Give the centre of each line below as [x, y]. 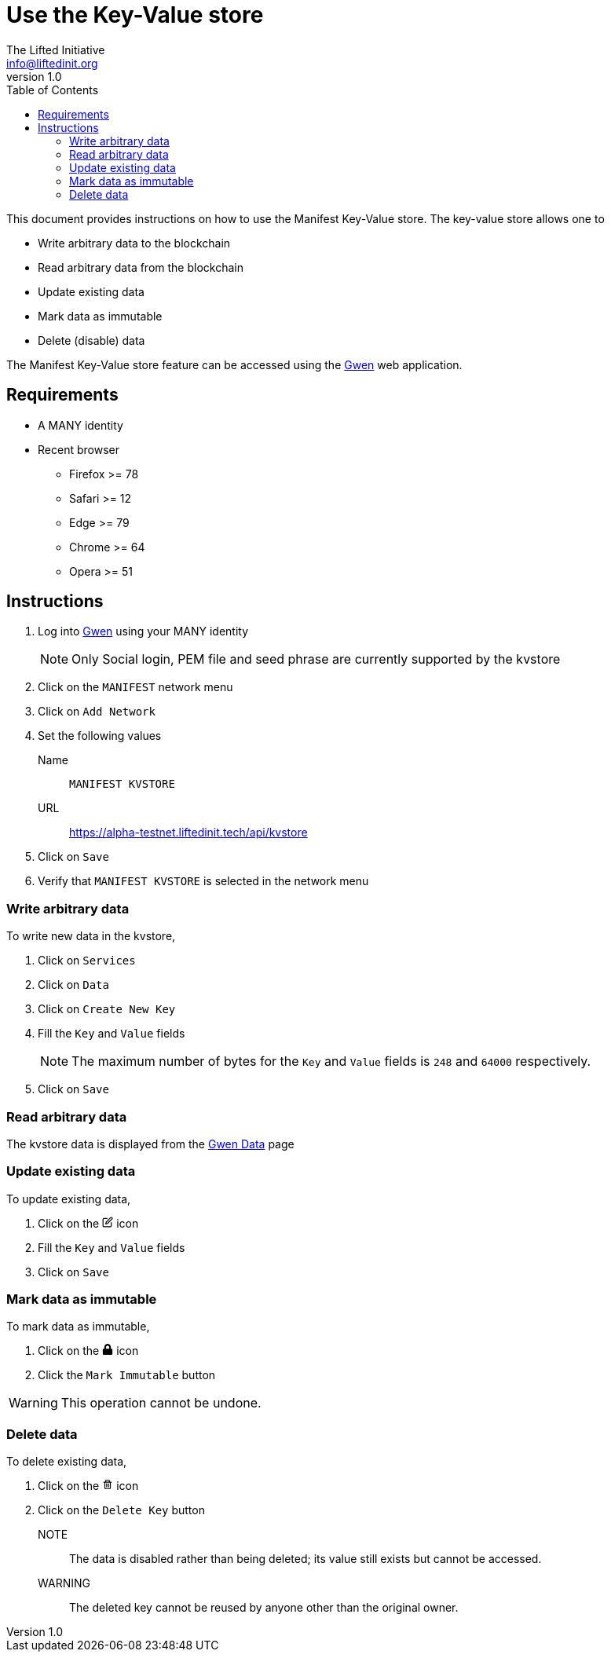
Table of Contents [53, 90]
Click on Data [73, 985]
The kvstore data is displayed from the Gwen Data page [150, 1144]
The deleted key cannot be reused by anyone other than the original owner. [264, 1608]
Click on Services [87, 961]
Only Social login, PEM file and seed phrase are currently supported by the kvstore [316, 659]
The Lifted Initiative [56, 49]
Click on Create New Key [107, 1009]
